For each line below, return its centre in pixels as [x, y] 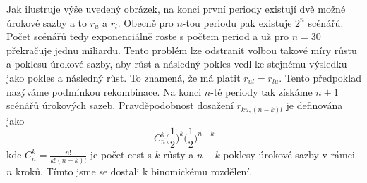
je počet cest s [121, 154]
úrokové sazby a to [47, 22]
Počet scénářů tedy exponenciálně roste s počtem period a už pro [148, 36]
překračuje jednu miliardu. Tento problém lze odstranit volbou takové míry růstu [182, 50]
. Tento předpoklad [320, 77]
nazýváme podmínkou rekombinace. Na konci [104, 91]
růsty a [179, 154]
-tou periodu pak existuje [237, 22]
